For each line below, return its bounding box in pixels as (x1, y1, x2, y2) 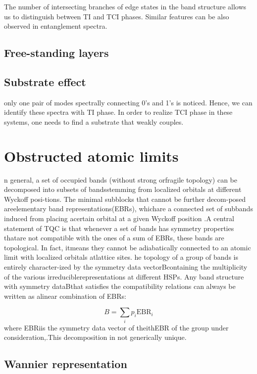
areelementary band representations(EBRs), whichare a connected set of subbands (4, 203, 253, 214)
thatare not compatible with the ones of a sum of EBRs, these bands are (4, 233, 224, 243)
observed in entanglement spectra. (4, 21, 107, 31)
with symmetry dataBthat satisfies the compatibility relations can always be (4, 281, 236, 291)
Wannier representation (4, 356, 127, 372)
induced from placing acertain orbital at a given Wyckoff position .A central (4, 213, 234, 224)
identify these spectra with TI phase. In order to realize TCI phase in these (4, 107, 233, 117)
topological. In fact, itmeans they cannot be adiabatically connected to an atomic (4, 242, 251, 252)
